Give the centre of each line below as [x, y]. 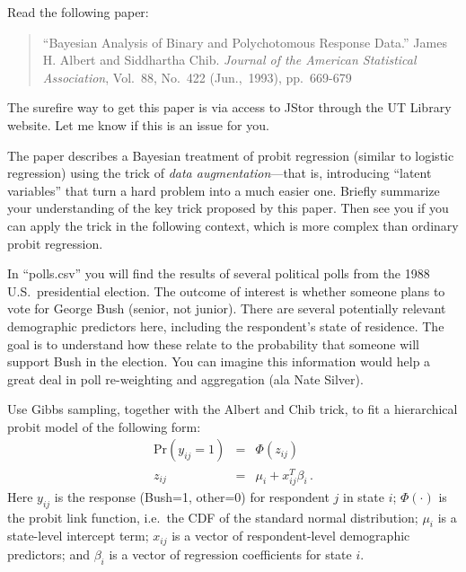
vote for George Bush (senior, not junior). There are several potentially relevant [227, 308]
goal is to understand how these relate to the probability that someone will [213, 343]
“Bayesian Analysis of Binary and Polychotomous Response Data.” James [245, 42]
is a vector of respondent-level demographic [291, 536]
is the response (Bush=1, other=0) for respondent [192, 496]
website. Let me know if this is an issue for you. [138, 124]
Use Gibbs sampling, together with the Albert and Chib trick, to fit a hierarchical [233, 409]
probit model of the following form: [104, 426]
